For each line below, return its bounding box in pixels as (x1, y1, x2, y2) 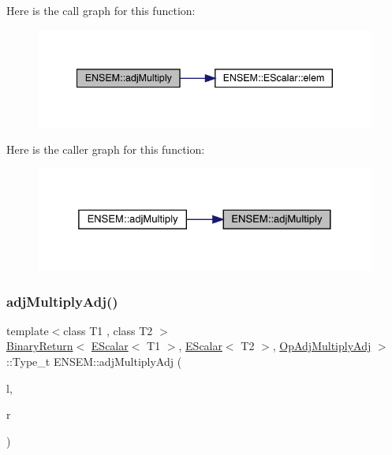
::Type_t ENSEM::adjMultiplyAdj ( (6, 353, 182, 369)
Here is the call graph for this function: (6, 2, 196, 18)
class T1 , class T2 (63, 322, 153, 338)
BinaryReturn (6, 338, 73, 354)
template (6, 322, 49, 338)
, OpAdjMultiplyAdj (272, 338, 371, 354)
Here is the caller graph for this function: (6, 140, 205, 157)
